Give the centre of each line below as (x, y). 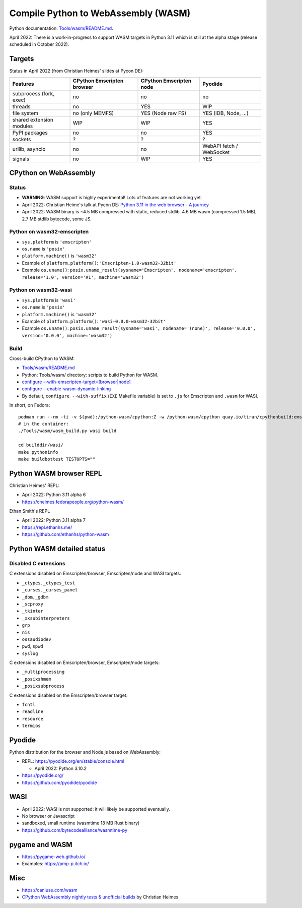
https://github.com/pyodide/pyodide (59, 782)
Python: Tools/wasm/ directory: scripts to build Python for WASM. (90, 375)
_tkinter (33, 611)
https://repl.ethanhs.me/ (47, 527)
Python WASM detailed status (57, 549)
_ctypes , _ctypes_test (49, 583)
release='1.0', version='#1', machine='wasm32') (83, 277)
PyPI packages (30, 133)
